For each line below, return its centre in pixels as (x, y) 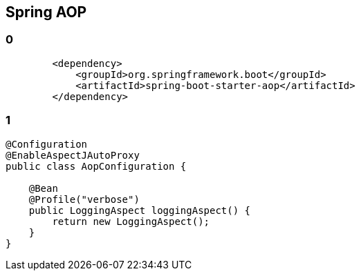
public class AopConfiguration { (96, 166)
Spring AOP (46, 12)
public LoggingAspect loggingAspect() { (140, 210)
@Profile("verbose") (84, 199)
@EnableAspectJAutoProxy (73, 155)
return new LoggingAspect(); (131, 221)
